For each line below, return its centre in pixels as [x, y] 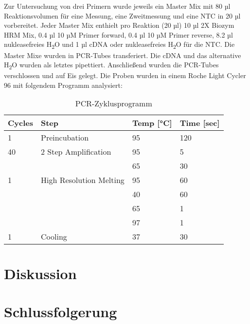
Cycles [20, 123]
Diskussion [40, 273]
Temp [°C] [152, 123]
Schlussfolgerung [61, 311]
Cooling [54, 237]
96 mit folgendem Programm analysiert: [63, 85]
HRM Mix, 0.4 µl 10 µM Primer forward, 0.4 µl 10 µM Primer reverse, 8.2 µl [118, 34]
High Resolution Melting [82, 180]
